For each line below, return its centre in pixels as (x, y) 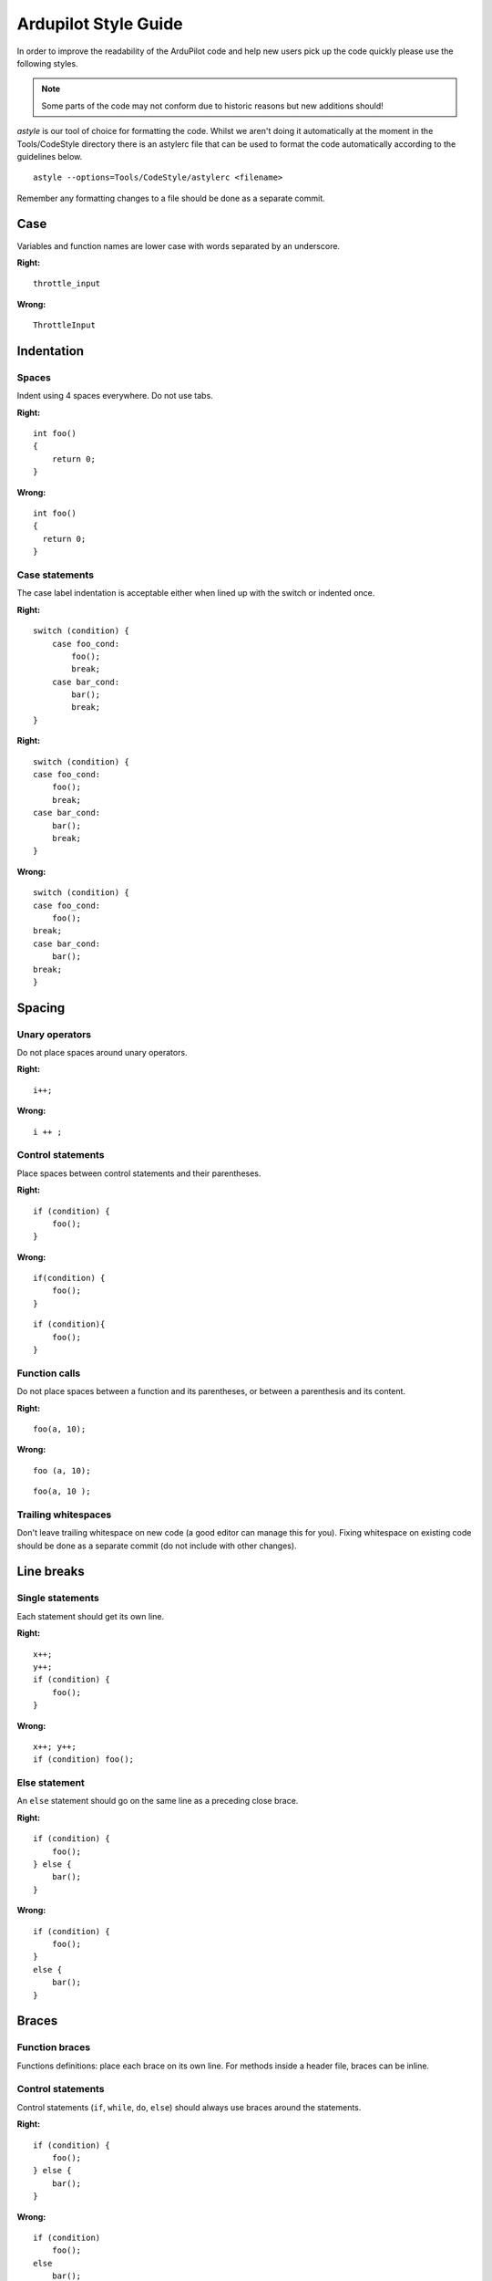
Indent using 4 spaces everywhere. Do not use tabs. (115, 396)
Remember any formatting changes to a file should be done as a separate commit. (171, 198)
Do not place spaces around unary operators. (102, 1053)
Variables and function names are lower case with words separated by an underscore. (179, 245)
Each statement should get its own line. (90, 1616)
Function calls (49, 1373)
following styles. (47, 63)
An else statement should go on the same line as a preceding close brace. (158, 1801)
